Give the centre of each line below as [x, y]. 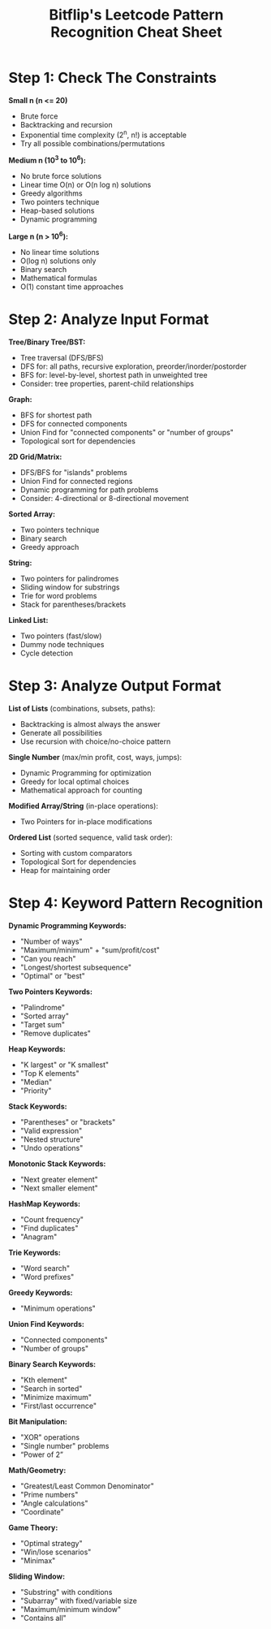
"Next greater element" [59, 1179]
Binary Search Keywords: [52, 1364]
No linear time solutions [60, 252]
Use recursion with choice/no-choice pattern [95, 741]
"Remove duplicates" [56, 1033]
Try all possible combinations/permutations [92, 143]
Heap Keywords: [37, 1048]
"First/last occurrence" [58, 1406]
